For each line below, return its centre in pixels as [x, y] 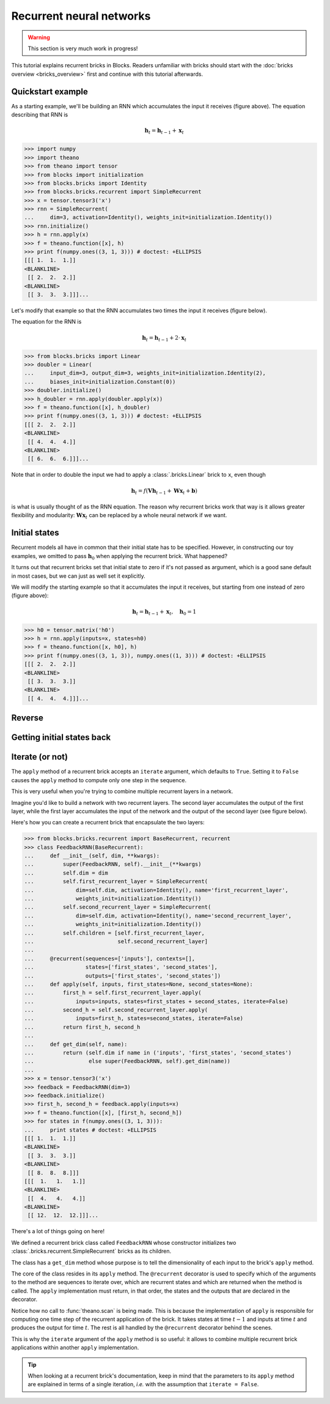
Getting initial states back [61, 737]
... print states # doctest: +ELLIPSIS [90, 1130]
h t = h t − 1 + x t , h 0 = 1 [164, 612]
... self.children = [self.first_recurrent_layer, [114, 933]
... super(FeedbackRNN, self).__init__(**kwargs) [113, 864]
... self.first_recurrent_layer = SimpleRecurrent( [116, 882]
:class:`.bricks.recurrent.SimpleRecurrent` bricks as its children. [91, 1251]
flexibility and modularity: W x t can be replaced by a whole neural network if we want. [119, 516]
